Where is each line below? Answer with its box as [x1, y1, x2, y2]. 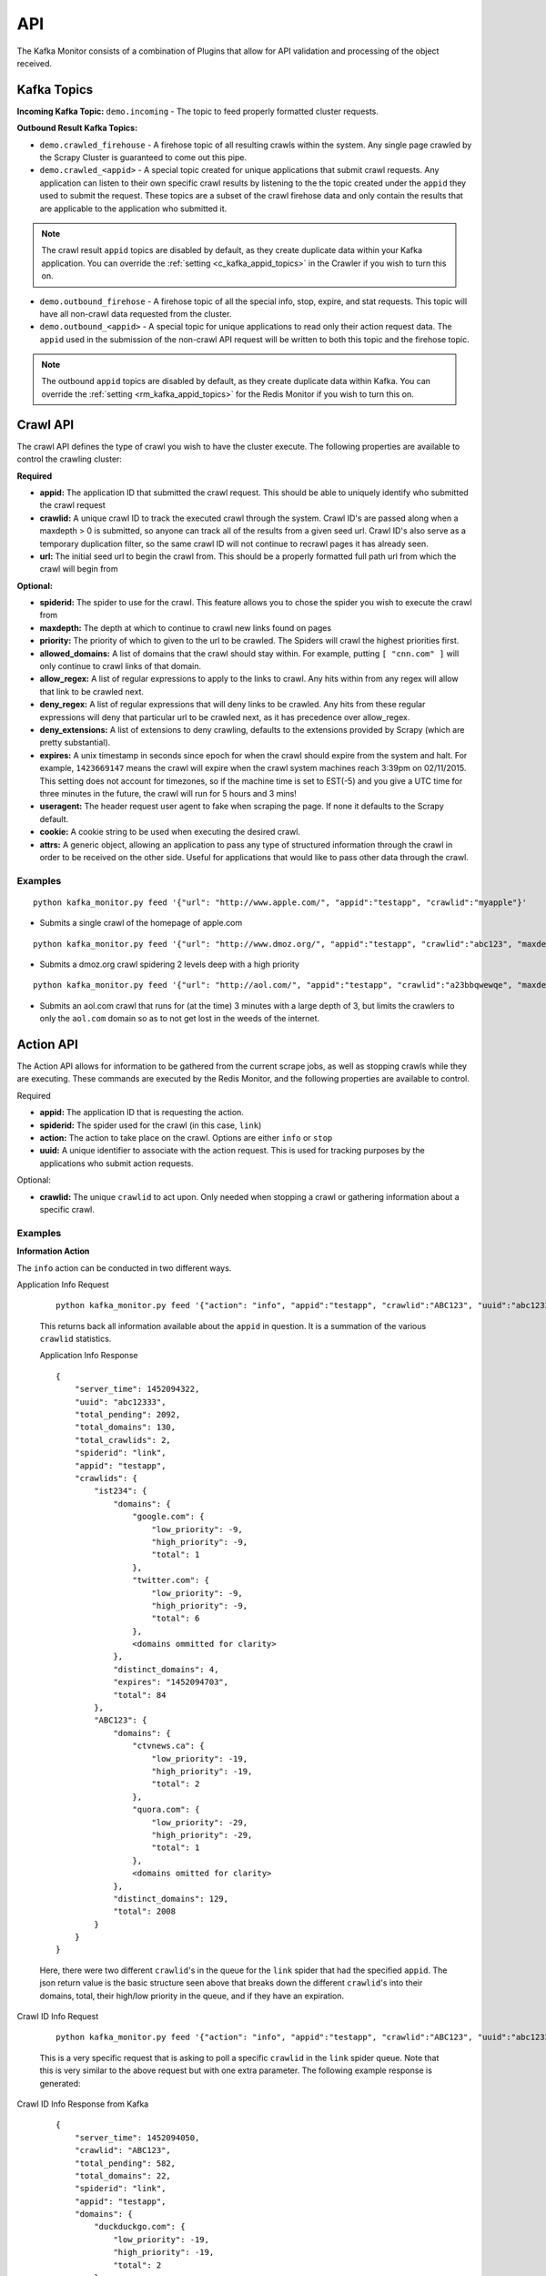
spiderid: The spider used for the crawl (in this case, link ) [39, 1120, 262, 1131]
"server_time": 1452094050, [74, 2132, 200, 2143]
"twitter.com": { [132, 1575, 209, 1586]
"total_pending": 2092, [74, 1409, 181, 1420]
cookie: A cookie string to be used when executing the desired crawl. [39, 827, 300, 838]
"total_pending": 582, [74, 2158, 177, 2169]
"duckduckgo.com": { [94, 2221, 186, 2232]
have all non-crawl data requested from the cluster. [39, 308, 232, 319]
